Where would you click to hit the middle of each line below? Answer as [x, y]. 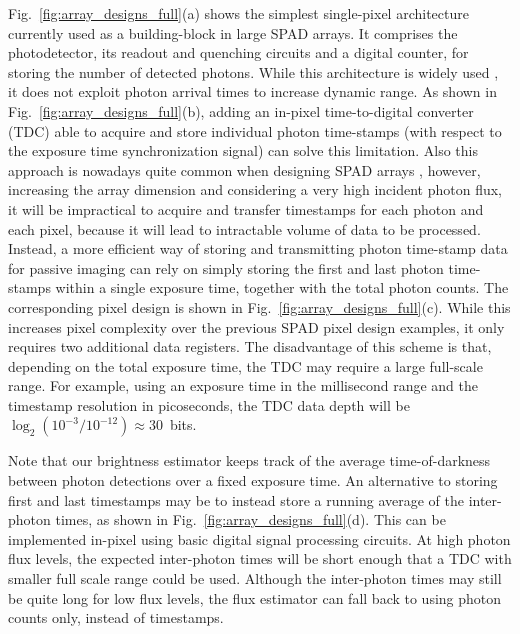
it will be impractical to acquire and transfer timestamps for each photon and [246, 208]
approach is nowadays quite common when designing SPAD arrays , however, [244, 169]
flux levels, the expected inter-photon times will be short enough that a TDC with [260, 558]
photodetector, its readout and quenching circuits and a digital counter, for [238, 52]
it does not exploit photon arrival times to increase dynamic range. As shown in [252, 91]
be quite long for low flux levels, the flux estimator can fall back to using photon [255, 597]
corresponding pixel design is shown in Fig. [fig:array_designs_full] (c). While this [259, 306]
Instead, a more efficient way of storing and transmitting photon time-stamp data [258, 248]
